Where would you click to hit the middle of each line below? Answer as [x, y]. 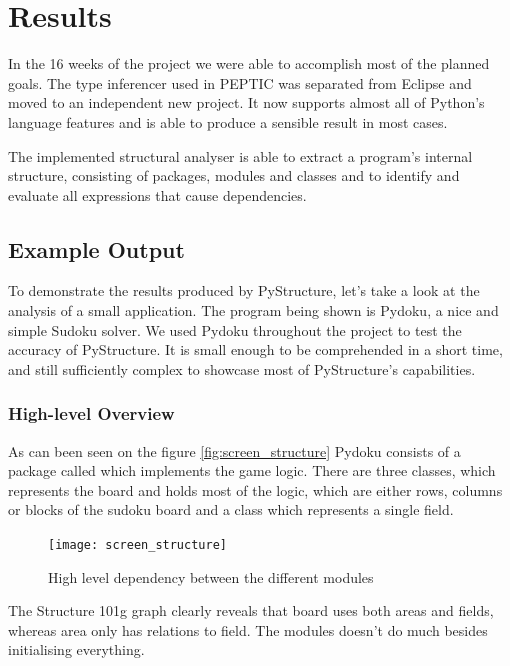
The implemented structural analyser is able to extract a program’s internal [240, 155]
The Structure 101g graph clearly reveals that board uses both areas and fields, [251, 610]
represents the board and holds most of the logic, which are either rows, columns [255, 489]
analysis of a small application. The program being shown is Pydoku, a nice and [253, 310]
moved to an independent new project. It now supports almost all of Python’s [246, 102]
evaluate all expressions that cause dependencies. [157, 194]
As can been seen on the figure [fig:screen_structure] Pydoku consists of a [234, 450]
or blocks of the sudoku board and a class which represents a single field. [231, 509]
